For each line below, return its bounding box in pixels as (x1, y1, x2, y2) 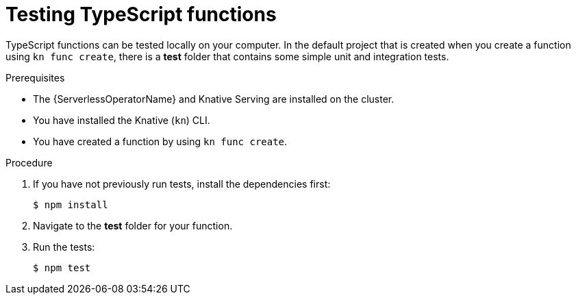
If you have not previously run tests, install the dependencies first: (33, 177, 331, 190)
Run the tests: (33, 240, 95, 253)
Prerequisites (5, 71, 65, 84)
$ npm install (33, 199, 108, 210)
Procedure (5, 156, 53, 168)
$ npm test (33, 262, 91, 273)
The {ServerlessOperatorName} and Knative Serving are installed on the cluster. (33, 92, 395, 105)
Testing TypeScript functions (5, 3, 277, 26)
